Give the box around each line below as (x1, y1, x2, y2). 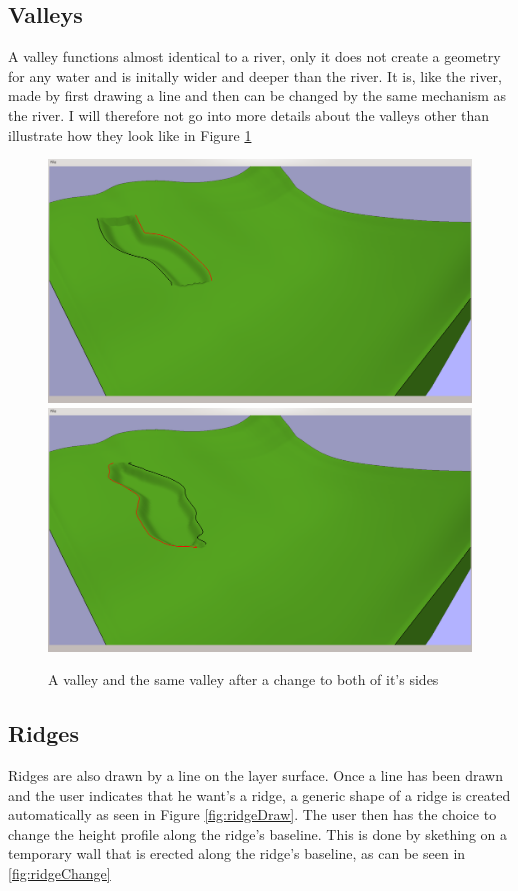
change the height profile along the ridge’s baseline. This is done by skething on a (8, 823, 508, 844)
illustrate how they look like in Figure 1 (8, 124, 252, 145)
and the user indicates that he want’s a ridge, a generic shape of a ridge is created (8, 784, 511, 805)
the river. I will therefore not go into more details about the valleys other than (8, 104, 490, 125)
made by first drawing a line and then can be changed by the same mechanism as (8, 85, 507, 106)
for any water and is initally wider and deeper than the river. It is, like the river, (8, 65, 502, 86)
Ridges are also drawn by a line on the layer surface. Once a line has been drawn (8, 764, 503, 785)
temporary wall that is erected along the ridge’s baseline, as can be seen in (8, 843, 466, 864)
